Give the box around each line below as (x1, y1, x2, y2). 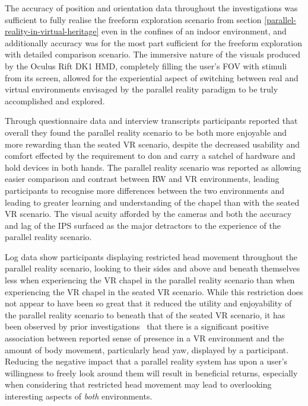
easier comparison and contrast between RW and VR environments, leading (5, 172, 280, 185)
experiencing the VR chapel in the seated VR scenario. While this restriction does (5, 285, 303, 298)
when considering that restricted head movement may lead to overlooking (5, 378, 272, 391)
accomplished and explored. (5, 94, 105, 107)
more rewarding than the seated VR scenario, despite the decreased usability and (5, 138, 300, 150)
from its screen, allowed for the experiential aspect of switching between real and (5, 71, 299, 84)
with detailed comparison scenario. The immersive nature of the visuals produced (5, 48, 300, 60)
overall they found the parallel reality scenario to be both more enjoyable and (5, 126, 287, 138)
